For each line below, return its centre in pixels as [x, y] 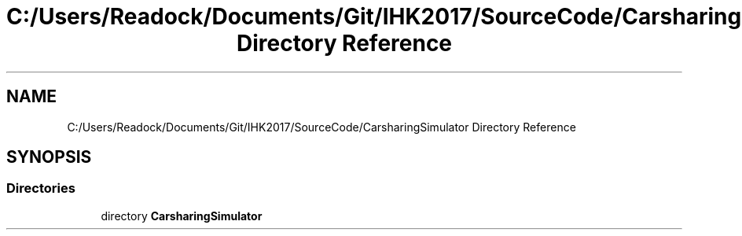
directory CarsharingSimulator [182, 216]
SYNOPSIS [49, 157]
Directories [41, 188]
